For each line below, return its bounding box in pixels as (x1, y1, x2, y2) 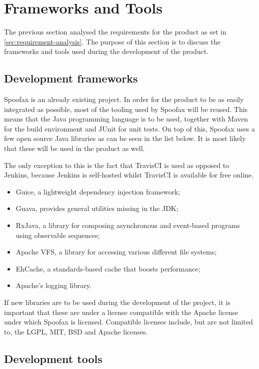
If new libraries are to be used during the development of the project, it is (4, 297, 230, 307)
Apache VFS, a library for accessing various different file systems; (15, 246, 217, 257)
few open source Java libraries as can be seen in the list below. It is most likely (4, 133, 246, 143)
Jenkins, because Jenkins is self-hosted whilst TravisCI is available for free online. (4, 169, 253, 180)
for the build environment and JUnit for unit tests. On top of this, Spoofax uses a (4, 123, 255, 133)
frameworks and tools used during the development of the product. (4, 46, 209, 56)
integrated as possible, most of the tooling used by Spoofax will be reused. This (4, 103, 248, 114)
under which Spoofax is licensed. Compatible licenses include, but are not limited (4, 316, 253, 327)
